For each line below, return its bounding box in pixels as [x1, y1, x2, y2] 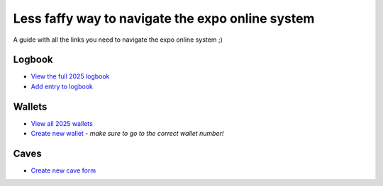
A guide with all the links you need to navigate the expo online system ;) [13, 35, 223, 44]
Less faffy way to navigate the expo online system [13, 11, 315, 26]
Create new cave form [30, 166, 96, 175]
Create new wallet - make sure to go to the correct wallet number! [30, 129, 224, 138]
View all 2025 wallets [30, 119, 94, 127]
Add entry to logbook [30, 82, 94, 91]
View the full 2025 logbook [30, 72, 110, 81]
